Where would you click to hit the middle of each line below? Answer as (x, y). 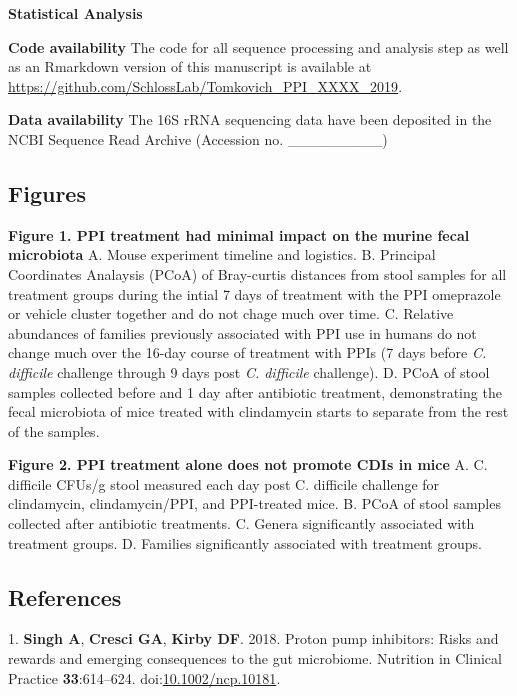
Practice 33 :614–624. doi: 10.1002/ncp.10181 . (144, 677)
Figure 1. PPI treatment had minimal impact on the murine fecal (239, 234)
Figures (47, 192)
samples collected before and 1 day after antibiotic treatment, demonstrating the (255, 391)
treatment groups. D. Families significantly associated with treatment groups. (245, 542)
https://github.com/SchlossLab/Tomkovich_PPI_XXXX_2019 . (205, 85)
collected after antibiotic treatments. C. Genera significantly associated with (241, 523)
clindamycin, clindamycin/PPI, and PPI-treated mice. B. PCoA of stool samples (254, 503)
